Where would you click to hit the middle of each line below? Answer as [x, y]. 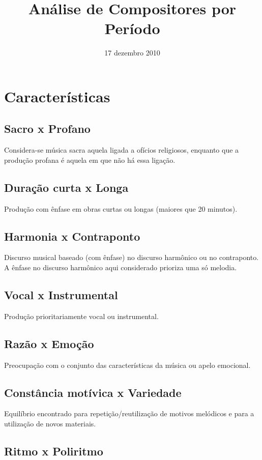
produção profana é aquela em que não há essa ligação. [90, 160]
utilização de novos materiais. [50, 424]
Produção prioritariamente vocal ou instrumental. [81, 316]
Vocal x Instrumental [61, 295]
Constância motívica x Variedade [93, 392]
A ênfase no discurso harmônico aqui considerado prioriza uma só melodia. [121, 267]
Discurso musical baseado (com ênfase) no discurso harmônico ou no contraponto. [132, 257]
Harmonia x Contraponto [72, 236]
